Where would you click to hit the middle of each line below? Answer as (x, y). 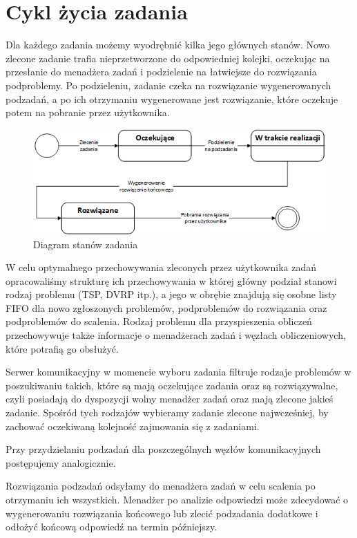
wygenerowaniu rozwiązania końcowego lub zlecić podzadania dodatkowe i (162, 513)
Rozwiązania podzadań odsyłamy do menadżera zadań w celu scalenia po (161, 486)
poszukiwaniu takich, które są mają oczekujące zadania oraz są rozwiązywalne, (172, 385)
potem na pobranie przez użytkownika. (88, 112)
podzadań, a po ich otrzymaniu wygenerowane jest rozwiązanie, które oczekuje (172, 99)
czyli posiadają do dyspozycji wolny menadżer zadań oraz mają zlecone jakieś (170, 399)
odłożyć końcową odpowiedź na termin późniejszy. (112, 527)
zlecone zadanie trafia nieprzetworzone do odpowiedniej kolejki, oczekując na (168, 58)
